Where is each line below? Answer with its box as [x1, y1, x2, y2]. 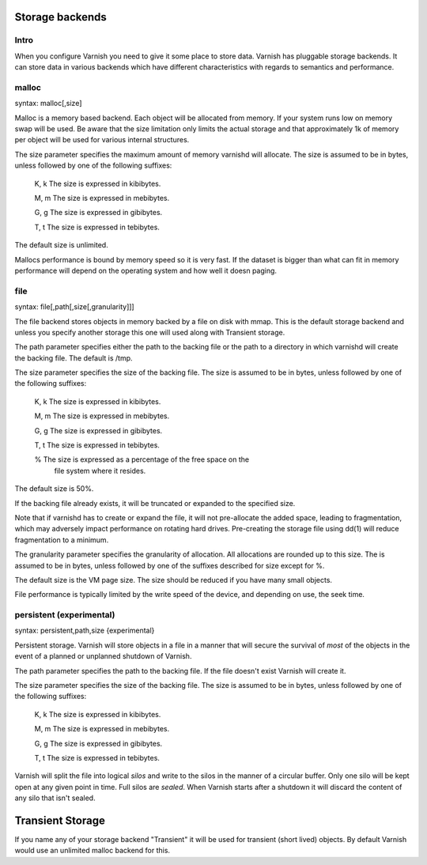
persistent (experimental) [14, 610, 115, 621]
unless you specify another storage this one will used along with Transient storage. [14, 327, 285, 337]
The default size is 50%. [14, 484, 94, 493]
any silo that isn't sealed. [14, 793, 96, 803]
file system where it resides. [54, 466, 146, 475]
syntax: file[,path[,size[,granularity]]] [14, 302, 134, 312]
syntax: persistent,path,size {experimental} [14, 625, 155, 636]
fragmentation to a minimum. [14, 534, 109, 545]
